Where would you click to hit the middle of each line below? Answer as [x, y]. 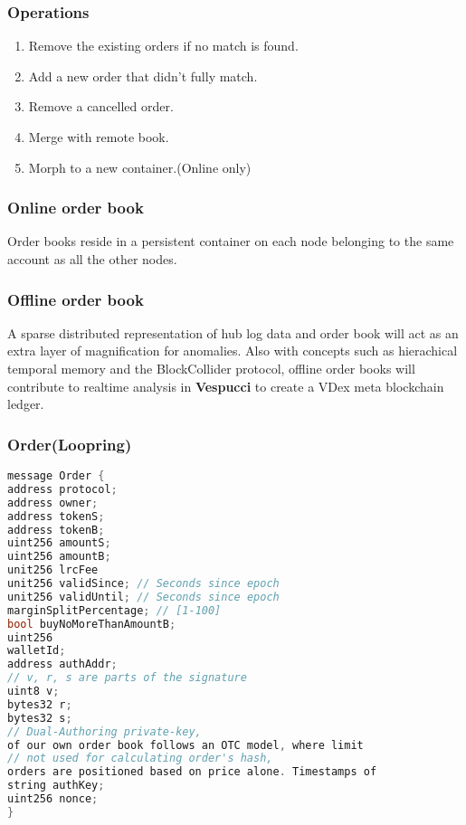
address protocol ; [62, 489]
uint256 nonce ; [53, 799]
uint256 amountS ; [59, 543]
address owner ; [53, 503]
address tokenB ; [56, 530]
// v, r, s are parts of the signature [127, 678]
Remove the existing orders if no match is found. [163, 46]
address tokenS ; [56, 516]
